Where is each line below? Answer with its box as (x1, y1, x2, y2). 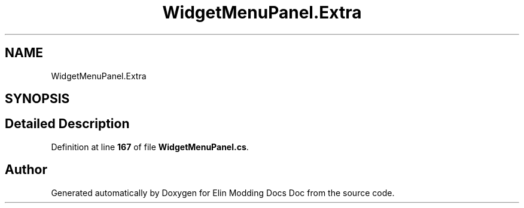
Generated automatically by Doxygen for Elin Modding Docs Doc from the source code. (51, 187, 395, 198)
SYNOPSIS (5, 91, 70, 107)
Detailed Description (5, 116, 130, 132)
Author (5, 162, 47, 178)
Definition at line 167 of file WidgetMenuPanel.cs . (51, 141, 249, 152)
